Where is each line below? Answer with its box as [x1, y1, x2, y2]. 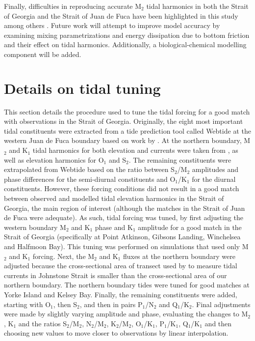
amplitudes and [192, 164, 238, 174]
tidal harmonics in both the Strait [146, 1, 249, 11]
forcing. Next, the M [32, 251, 95, 261]
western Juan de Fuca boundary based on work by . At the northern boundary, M [4, 135, 251, 145]
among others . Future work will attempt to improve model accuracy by [4, 20, 220, 30]
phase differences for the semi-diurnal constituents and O [4, 173, 176, 184]
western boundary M [4, 222, 66, 232]
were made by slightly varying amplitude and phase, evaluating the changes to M [4, 309, 248, 319]
